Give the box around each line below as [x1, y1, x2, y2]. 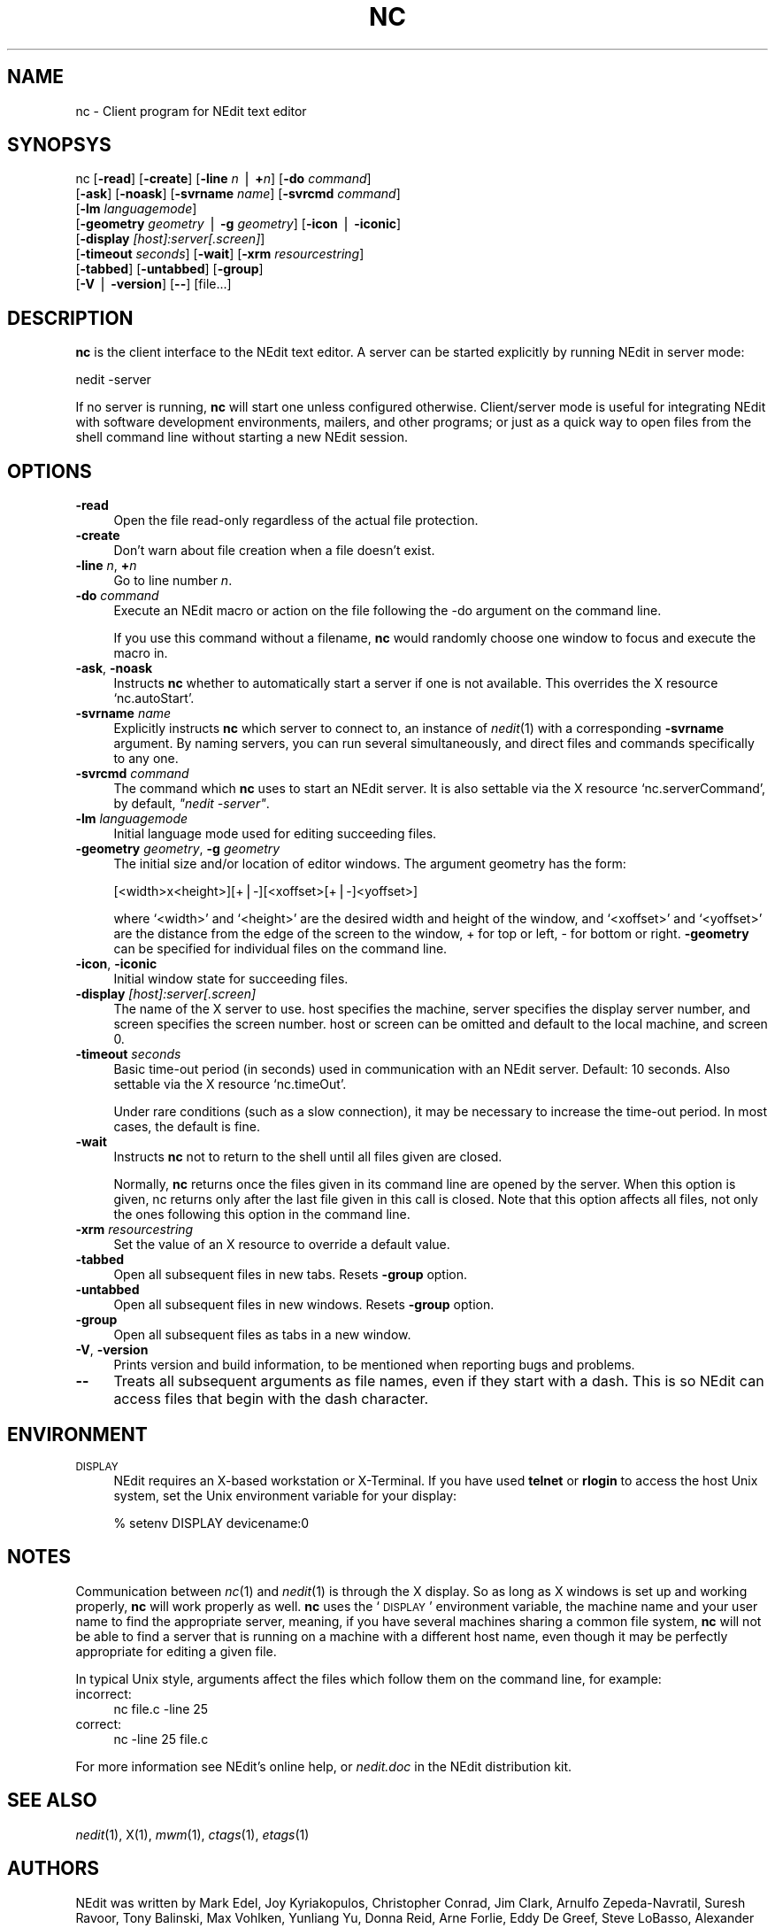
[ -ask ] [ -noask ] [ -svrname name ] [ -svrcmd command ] [75, 186, 401, 202]
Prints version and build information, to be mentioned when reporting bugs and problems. [113, 1357, 635, 1373]
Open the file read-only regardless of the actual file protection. [113, 513, 479, 528]
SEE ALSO [7, 1789, 97, 1812]
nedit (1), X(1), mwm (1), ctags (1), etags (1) [75, 1826, 310, 1842]
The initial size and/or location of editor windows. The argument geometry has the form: [113, 856, 626, 872]
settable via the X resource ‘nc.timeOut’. [113, 1076, 347, 1092]
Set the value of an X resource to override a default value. [113, 1237, 450, 1253]
